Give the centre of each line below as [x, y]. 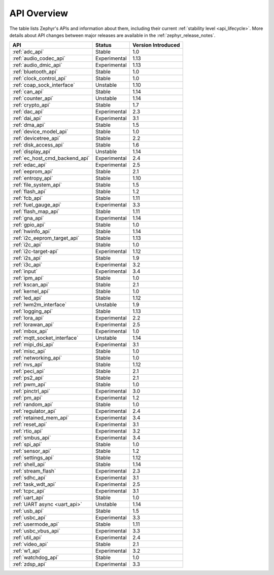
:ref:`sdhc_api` [30, 478]
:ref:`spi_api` [27, 445]
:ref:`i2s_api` [27, 258]
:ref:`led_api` [27, 298]
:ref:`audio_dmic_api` [38, 65]
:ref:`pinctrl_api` [31, 391]
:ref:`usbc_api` [30, 518]
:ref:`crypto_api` [31, 105]
